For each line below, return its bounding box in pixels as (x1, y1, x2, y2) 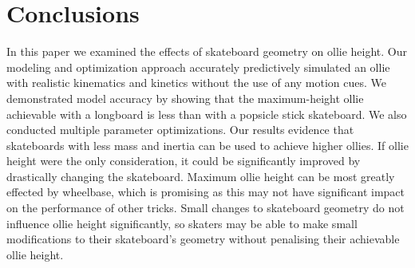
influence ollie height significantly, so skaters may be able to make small (6, 215, 358, 231)
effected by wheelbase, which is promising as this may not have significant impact (6, 183, 405, 200)
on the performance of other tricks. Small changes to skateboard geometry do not (6, 199, 405, 216)
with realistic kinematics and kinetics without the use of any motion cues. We (6, 74, 387, 91)
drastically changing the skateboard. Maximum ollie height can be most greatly (6, 167, 395, 184)
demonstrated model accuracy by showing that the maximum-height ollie (6, 89, 364, 106)
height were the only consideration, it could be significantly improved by (6, 152, 361, 169)
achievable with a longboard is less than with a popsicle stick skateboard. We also (6, 105, 407, 122)
